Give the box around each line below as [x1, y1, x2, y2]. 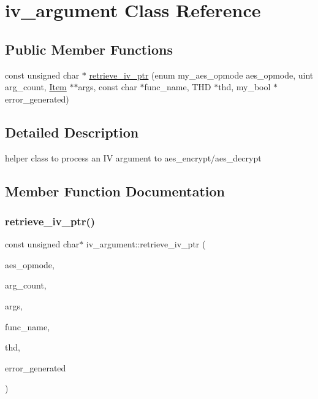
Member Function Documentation [5, 181, 225, 200]
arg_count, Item [5, 80, 67, 93]
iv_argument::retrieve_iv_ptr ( [86, 238, 206, 250]
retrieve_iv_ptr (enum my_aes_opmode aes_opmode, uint [89, 68, 314, 81]
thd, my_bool [218, 80, 271, 93]
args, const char [78, 80, 137, 93]
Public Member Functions [5, 39, 173, 58]
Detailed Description [5, 122, 139, 141]
